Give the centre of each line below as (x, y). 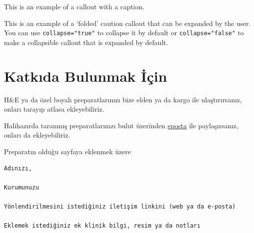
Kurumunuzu (22, 187)
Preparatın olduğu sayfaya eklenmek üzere (67, 151)
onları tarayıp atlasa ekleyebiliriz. (54, 109)
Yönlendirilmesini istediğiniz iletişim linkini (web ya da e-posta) (120, 206)
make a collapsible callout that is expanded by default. (86, 42)
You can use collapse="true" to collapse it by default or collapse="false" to (124, 33)
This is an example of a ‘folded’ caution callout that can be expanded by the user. (127, 23)
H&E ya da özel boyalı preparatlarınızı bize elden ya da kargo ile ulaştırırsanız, (123, 99)
